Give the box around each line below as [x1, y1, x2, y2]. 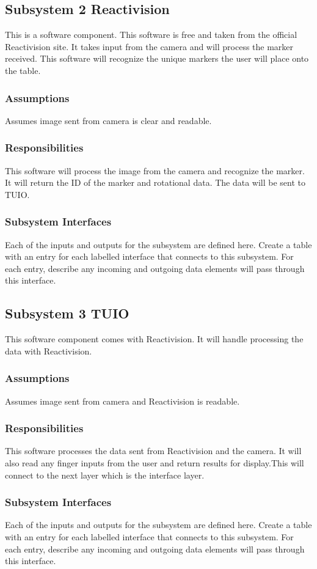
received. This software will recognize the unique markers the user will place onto [5, 52, 309, 65]
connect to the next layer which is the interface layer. [5, 468, 205, 481]
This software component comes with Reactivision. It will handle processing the [5, 332, 304, 345]
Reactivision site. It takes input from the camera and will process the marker [5, 40, 294, 53]
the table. [5, 64, 41, 76]
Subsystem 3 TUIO [5, 304, 129, 323]
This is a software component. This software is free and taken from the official [5, 28, 297, 41]
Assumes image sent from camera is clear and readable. [5, 114, 212, 127]
